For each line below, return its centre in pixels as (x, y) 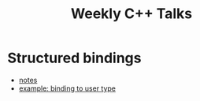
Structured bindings (74, 58)
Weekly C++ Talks (131, 14)
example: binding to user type (67, 88)
